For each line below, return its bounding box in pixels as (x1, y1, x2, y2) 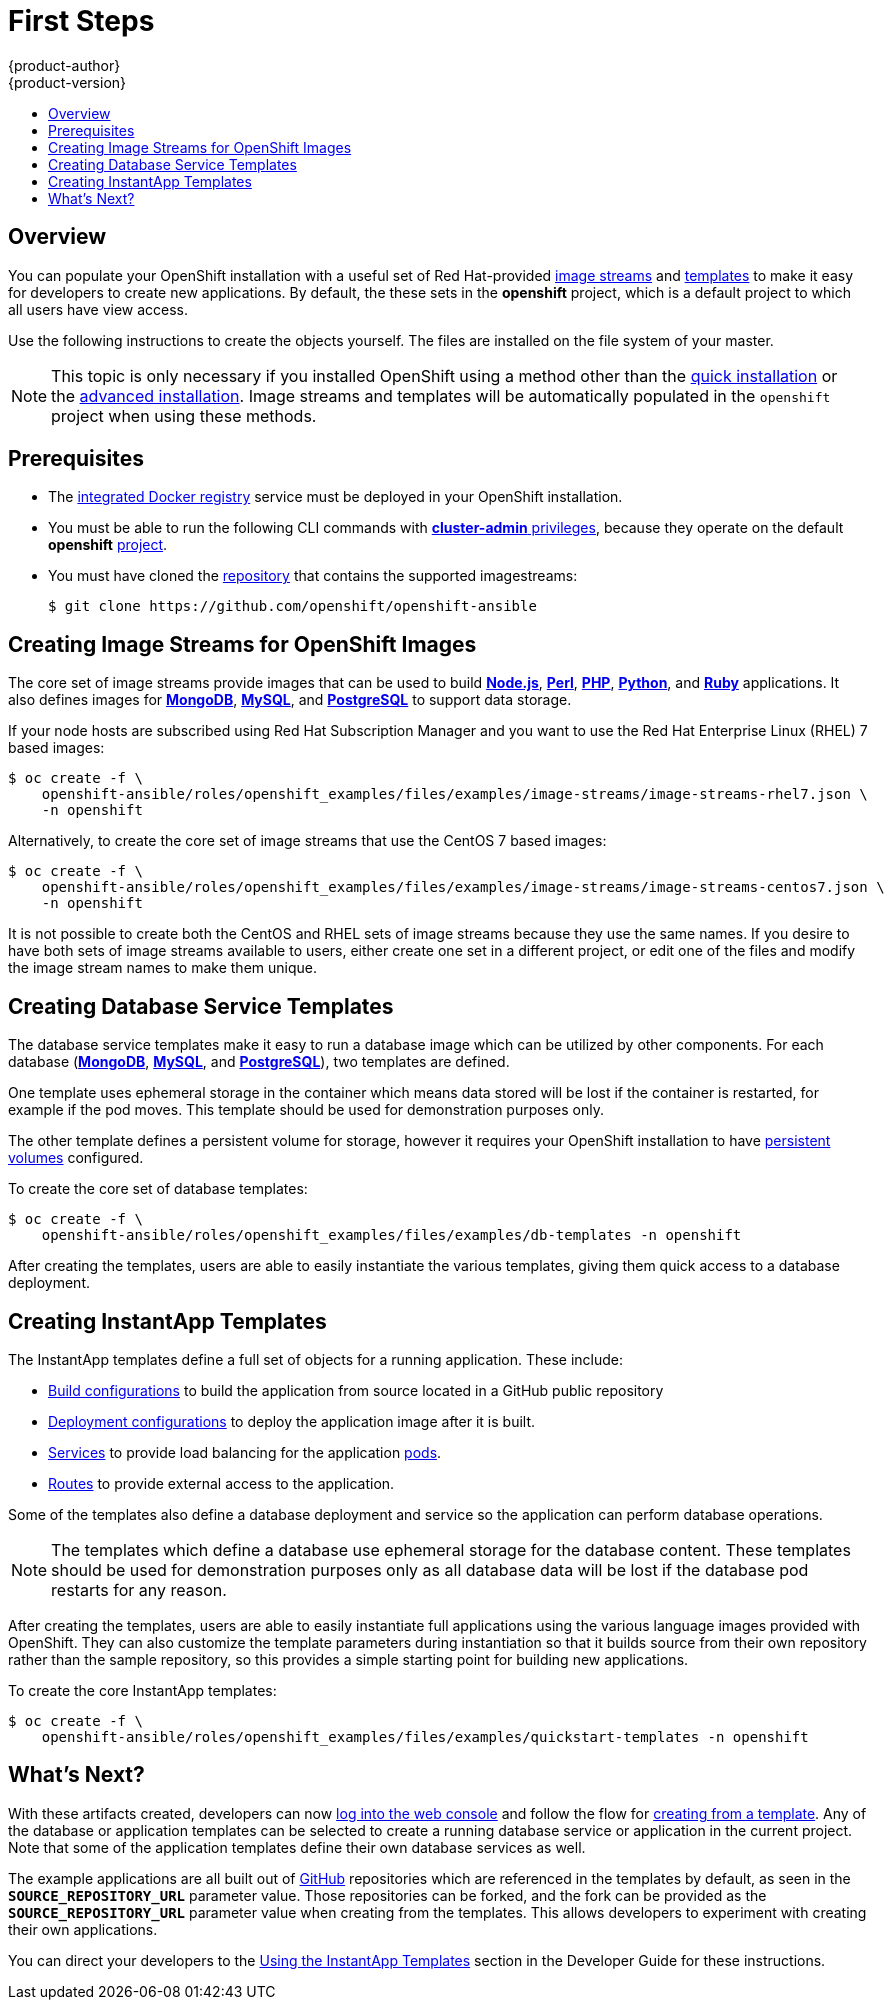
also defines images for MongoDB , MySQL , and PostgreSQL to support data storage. (8, 691, 572, 709)
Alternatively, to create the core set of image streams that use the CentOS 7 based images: (8, 832, 607, 850)
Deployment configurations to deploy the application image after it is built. (48, 1412, 536, 1430)
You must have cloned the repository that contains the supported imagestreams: (48, 567, 578, 585)
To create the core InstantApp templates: (8, 1681, 277, 1699)
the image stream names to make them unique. (8, 959, 317, 977)
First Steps (8, 4, 155, 38)
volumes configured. (8, 1149, 144, 1167)
